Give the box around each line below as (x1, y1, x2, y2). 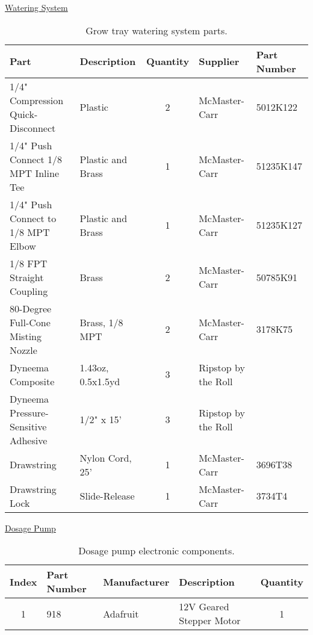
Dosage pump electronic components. (78, 544, 235, 558)
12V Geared (179, 599, 229, 614)
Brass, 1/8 (79, 315, 123, 329)
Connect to (10, 211, 57, 225)
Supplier (199, 54, 240, 69)
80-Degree (10, 301, 52, 315)
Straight (10, 270, 44, 284)
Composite (10, 374, 55, 388)
